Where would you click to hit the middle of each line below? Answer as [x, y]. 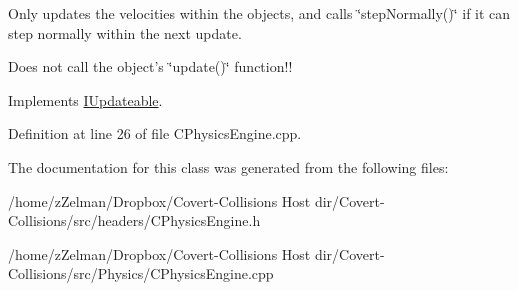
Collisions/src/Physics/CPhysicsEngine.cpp [141, 273]
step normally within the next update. [125, 32]
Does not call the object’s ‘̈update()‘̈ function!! [150, 66]
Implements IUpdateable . [85, 99]
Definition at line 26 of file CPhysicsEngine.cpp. [155, 133]
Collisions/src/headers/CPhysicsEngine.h [134, 220]
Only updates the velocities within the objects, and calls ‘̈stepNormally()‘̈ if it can [259, 13]
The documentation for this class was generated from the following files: [228, 166]
